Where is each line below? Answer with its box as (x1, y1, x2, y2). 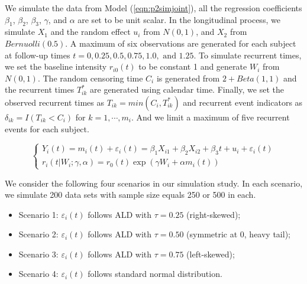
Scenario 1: (18, 208, 59, 220)
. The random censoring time (37, 71, 143, 84)
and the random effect (50, 25, 131, 38)
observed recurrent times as (5, 96, 104, 108)
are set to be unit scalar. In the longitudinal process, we (77, 13, 280, 25)
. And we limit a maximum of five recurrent (131, 110, 290, 123)
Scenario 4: (18, 267, 59, 280)
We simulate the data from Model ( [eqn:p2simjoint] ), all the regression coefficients (5, 2, 302, 14)
